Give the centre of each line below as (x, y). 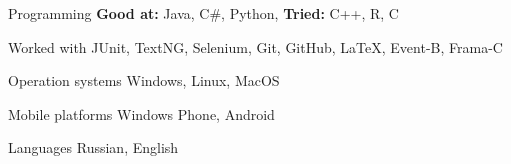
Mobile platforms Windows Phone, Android (141, 113)
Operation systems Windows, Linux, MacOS (144, 80)
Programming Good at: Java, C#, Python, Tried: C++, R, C (203, 13)
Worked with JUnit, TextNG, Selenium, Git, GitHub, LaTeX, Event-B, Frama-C (255, 46)
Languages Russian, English (93, 147)
